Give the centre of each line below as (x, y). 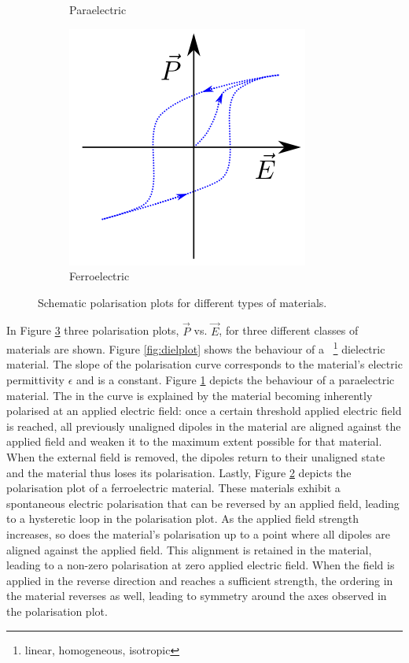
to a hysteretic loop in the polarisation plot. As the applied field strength (183, 519)
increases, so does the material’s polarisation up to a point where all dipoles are (198, 533)
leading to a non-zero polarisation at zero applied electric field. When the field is (201, 565)
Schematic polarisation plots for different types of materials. (182, 302)
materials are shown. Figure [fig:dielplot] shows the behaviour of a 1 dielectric (196, 348)
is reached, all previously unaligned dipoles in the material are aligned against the (204, 426)
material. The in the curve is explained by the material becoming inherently (190, 395)
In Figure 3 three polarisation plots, (93, 330)
